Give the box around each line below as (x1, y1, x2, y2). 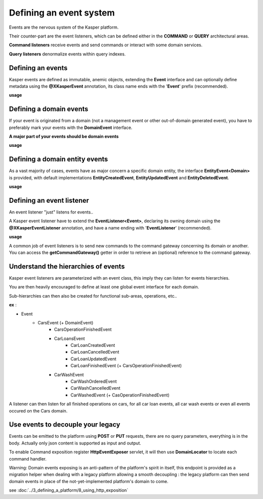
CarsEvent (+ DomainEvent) (38, 320, 94, 325)
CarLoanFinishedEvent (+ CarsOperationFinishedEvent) (71, 363, 182, 369)
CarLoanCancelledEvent (71, 349, 119, 355)
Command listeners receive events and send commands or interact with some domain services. (9, 42, 203, 48)
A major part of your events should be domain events (9, 134, 119, 140)
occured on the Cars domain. (9, 408, 68, 413)
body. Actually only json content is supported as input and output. (9, 440, 141, 446)
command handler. (9, 456, 47, 462)
